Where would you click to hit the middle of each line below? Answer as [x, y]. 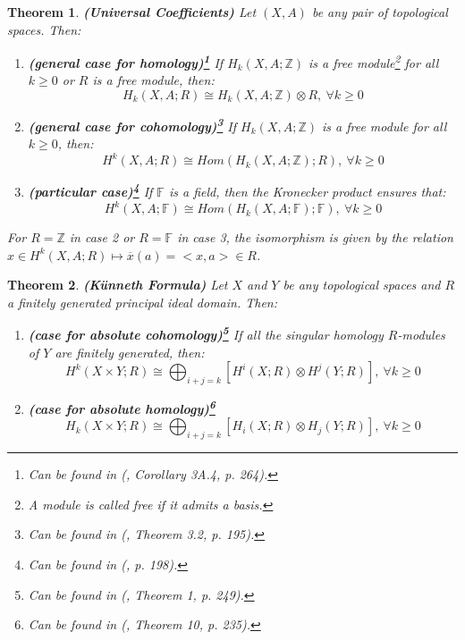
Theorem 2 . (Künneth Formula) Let [118, 285]
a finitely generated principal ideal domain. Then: [143, 302]
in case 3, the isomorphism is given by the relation [315, 237]
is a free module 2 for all [374, 61]
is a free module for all [384, 126]
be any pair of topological [380, 12]
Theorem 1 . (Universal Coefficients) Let [132, 12]
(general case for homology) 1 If [126, 61]
